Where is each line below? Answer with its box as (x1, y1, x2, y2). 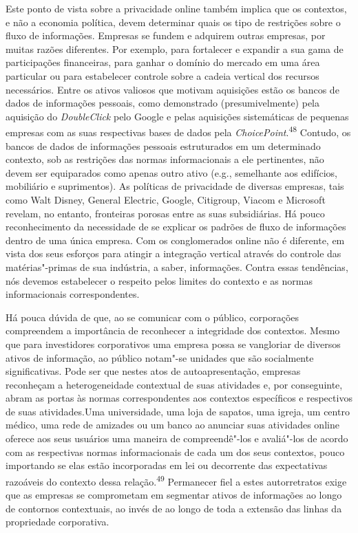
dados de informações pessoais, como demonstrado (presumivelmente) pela (6, 96, 320, 110)
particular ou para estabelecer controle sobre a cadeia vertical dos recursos (6, 68, 319, 83)
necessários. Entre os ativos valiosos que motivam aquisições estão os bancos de (6, 82, 339, 96)
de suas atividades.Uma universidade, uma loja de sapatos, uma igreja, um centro (6, 404, 350, 418)
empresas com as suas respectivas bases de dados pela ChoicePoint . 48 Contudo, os (6, 123, 351, 139)
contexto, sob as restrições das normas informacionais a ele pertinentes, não (6, 152, 324, 166)
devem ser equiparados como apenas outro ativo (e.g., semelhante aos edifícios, (6, 165, 337, 180)
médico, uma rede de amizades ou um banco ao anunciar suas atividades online (6, 417, 339, 432)
